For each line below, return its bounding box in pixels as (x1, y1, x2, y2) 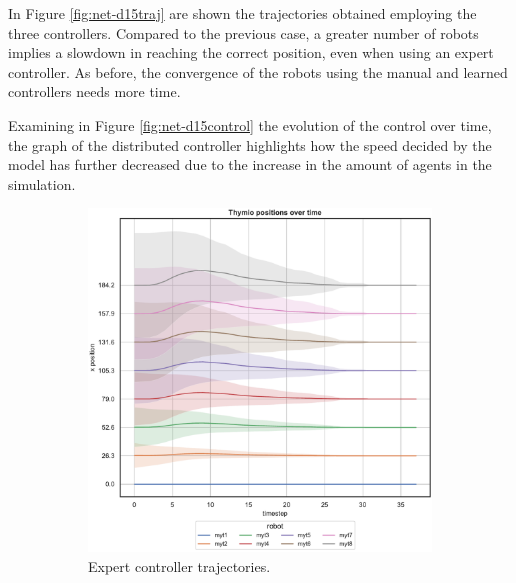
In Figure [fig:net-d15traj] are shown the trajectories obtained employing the (8, 3, 477, 23)
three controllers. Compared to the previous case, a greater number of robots (8, 22, 479, 43)
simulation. (8, 173, 76, 194)
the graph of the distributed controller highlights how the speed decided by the (8, 134, 492, 155)
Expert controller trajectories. (88, 555, 271, 576)
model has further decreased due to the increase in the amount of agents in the (8, 154, 492, 175)
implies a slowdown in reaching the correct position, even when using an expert (8, 42, 494, 63)
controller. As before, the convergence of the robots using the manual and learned (8, 61, 508, 82)
